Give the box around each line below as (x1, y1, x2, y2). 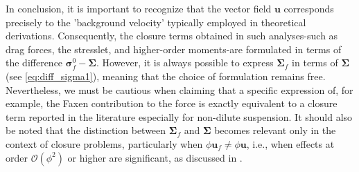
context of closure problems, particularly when (6, 136, 203, 151)
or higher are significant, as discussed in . (67, 150, 243, 164)
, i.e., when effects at (246, 136, 335, 151)
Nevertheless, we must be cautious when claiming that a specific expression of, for (6, 82, 353, 97)
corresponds (283, 1, 334, 15)
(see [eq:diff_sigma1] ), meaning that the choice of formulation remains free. (6, 68, 326, 83)
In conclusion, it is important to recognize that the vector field (6, 1, 272, 15)
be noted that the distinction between (6, 123, 166, 137)
